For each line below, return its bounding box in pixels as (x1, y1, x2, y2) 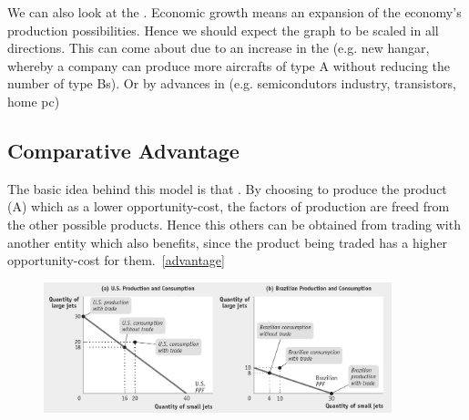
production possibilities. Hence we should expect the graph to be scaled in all (7, 20, 439, 39)
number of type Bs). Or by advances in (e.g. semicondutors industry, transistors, (7, 74, 457, 93)
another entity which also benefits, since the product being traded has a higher (7, 232, 448, 251)
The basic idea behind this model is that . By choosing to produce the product (7, 179, 447, 198)
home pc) (7, 91, 60, 110)
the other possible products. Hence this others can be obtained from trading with (7, 214, 461, 233)
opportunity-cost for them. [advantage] (7, 251, 225, 270)
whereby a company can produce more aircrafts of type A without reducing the (7, 56, 451, 75)
